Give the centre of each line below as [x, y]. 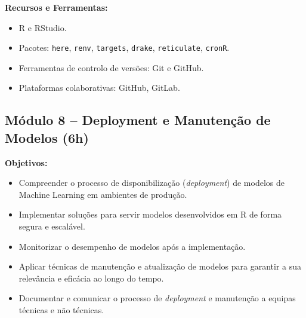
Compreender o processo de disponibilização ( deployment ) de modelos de [152, 183]
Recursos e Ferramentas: [56, 7]
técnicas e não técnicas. [61, 309]
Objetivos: [26, 162]
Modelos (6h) [47, 137]
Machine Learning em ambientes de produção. [103, 194]
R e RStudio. [43, 27]
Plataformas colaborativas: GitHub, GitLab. [99, 88]
